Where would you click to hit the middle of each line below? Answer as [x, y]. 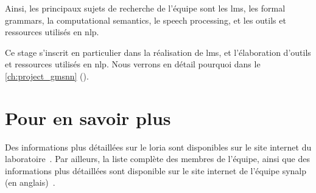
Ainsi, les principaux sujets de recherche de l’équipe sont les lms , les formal [145, 8]
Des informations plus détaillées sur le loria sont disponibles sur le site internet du [158, 147]
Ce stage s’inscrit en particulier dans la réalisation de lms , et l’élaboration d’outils [158, 52]
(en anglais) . [30, 182]
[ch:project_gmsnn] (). [47, 76]
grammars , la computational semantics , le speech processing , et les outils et [146, 20]
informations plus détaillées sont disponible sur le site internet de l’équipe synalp [156, 170]
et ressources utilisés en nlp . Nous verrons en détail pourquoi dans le [133, 64]
